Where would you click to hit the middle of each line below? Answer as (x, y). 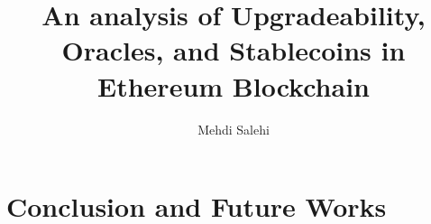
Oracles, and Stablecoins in (234, 50)
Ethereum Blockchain (234, 85)
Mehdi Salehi (234, 129)
